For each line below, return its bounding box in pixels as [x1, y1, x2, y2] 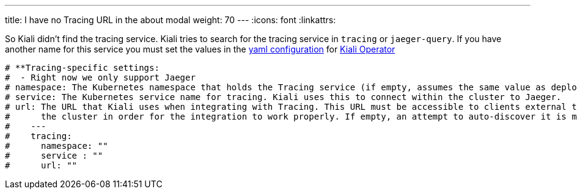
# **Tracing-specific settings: [5, 63, 160, 73]
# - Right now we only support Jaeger [5, 73, 196, 82]
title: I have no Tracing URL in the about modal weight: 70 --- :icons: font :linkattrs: [5, 15, 336, 25]
